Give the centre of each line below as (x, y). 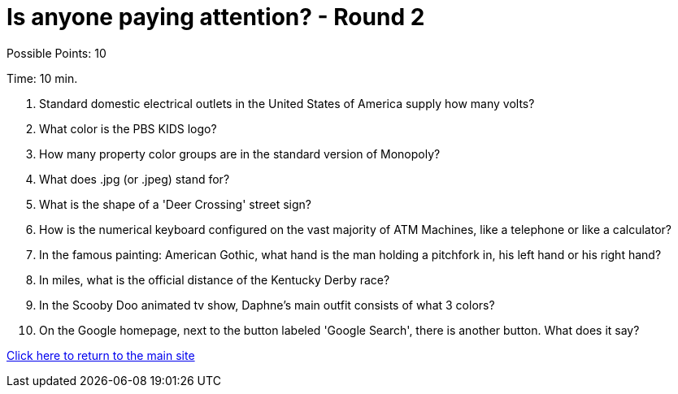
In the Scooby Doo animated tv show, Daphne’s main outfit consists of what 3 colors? (267, 305)
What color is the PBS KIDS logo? (128, 128)
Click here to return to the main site (101, 355)
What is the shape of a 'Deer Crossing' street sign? (175, 204)
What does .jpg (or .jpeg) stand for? (135, 179)
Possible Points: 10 (57, 53)
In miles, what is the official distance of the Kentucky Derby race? (215, 279)
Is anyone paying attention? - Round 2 (216, 17)
